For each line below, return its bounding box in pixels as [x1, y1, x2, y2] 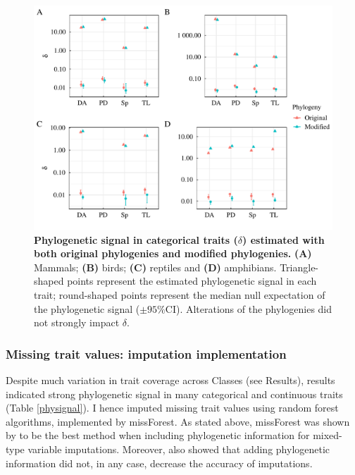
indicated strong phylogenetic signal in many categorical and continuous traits [6, 386, 343, 401]
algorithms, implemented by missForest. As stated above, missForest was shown [6, 414, 350, 428]
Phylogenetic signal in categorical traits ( [34, 232, 238, 247]
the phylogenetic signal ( [34, 301, 140, 316]
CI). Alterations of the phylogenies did [165, 301, 332, 316]
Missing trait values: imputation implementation [6, 345, 287, 362]
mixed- [313, 428, 342, 443]
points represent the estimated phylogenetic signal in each [67, 273, 317, 288]
